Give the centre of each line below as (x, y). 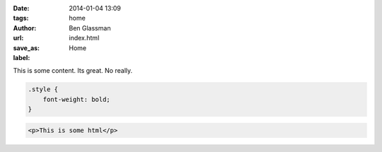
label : (22, 57)
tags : (21, 18)
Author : (25, 28)
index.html (84, 38)
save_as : (27, 48)
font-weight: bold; (77, 99)
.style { (43, 89)
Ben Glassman (90, 28)
